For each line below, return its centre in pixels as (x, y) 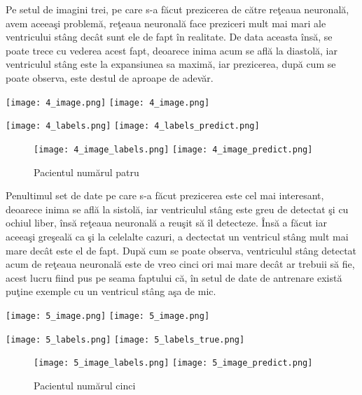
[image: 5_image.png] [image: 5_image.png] (108, 316)
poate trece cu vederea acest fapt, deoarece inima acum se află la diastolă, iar (172, 50)
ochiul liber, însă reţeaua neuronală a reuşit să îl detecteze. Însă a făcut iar (166, 223)
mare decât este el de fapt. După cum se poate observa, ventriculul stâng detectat (181, 250)
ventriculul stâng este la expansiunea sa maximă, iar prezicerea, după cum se (171, 64)
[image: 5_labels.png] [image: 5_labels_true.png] (125, 339)
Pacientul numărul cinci (85, 385)
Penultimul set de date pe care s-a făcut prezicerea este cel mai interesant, (165, 195)
